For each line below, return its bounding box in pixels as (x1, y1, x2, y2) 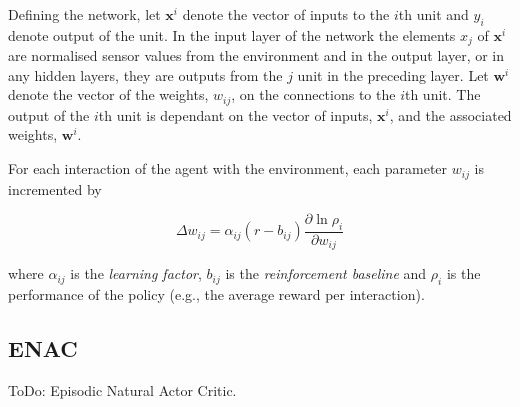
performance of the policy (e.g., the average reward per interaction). (8, 284, 425, 305)
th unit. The (404, 84, 481, 105)
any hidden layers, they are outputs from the (8, 64, 283, 85)
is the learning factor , (70, 263, 202, 284)
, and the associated (389, 104, 512, 125)
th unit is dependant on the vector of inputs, (98, 104, 373, 125)
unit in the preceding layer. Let (297, 64, 489, 85)
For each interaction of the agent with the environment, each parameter (8, 158, 448, 179)
